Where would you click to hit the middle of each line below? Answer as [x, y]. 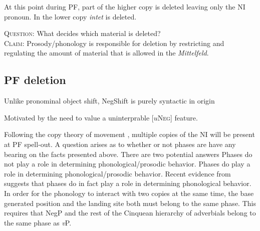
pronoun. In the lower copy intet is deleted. [70, 16]
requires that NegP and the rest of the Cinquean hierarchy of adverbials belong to [130, 213]
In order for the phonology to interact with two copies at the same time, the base [129, 193]
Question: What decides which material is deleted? [82, 33]
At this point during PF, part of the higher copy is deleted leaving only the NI [125, 6]
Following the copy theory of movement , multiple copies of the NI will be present [129, 134]
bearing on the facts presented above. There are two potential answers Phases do [128, 154]
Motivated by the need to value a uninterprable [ [79, 117]
